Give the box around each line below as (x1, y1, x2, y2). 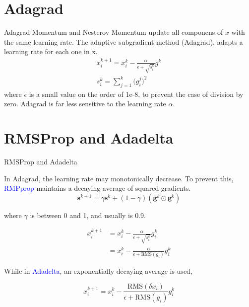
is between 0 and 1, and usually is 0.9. (30, 210, 146, 220)
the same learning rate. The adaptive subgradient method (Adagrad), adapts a (4, 36, 243, 47)
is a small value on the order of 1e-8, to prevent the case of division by (29, 88, 244, 99)
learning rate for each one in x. (4, 46, 98, 57)
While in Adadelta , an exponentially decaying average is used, (4, 266, 192, 276)
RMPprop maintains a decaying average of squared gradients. (4, 183, 191, 193)
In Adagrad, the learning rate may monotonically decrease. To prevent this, (4, 173, 234, 183)
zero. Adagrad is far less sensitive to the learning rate (4, 98, 166, 109)
